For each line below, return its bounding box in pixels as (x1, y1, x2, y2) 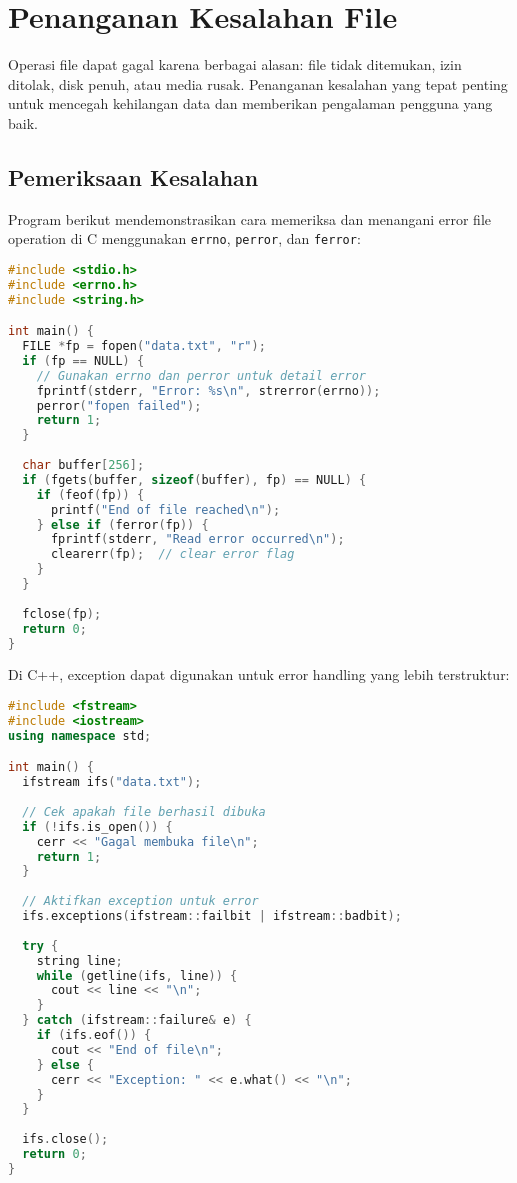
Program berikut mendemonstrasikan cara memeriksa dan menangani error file (8, 208, 492, 229)
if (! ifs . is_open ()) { (22, 819, 173, 834)
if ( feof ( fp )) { (36, 487, 145, 502)
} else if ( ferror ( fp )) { (36, 517, 209, 532)
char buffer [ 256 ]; (22, 458, 145, 473)
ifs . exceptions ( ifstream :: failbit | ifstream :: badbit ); (22, 909, 402, 924)
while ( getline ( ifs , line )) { (36, 968, 238, 983)
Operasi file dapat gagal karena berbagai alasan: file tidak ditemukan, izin (8, 54, 462, 75)
